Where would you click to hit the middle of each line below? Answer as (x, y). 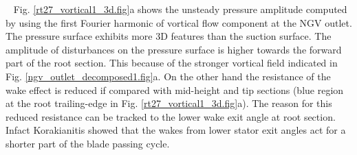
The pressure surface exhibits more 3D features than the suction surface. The (169, 36)
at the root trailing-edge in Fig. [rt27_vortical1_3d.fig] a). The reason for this (169, 103)
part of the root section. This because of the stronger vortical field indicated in (172, 63)
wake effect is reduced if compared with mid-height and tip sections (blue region (175, 90)
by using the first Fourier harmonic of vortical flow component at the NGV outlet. (179, 22)
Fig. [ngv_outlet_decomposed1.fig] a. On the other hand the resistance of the (168, 76)
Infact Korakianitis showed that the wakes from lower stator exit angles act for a (176, 130)
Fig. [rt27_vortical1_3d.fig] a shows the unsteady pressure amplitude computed (180, 9)
